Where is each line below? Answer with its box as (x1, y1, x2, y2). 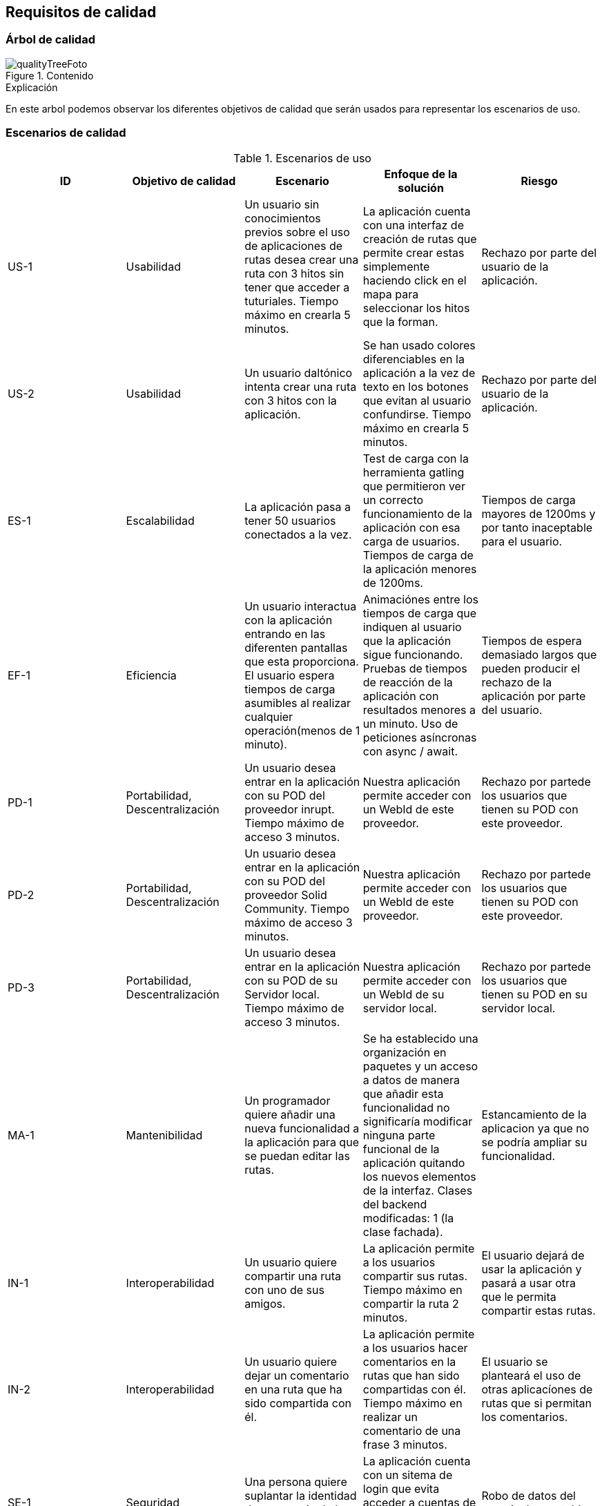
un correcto (362, 492, 424, 507)
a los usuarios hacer (362, 1340, 468, 1355)
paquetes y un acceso (362, 1059, 478, 1073)
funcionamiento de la (362, 506, 472, 521)
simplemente (362, 259, 430, 273)
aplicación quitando (362, 1155, 465, 1170)
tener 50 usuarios (244, 513, 336, 528)
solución (398, 180, 444, 195)
